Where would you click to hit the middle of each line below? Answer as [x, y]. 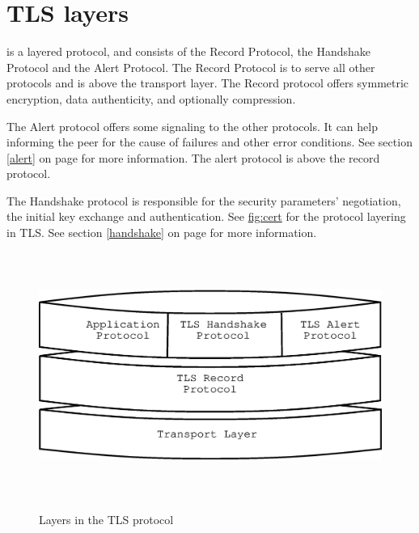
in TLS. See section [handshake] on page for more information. [162, 233]
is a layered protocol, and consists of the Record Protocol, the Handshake [189, 51]
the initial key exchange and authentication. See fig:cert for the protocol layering [206, 216]
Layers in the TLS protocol [106, 519]
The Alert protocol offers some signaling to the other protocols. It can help [192, 126]
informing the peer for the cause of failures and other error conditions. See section [209, 142]
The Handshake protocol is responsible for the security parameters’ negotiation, [204, 200]
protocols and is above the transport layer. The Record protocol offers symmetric [208, 83]
